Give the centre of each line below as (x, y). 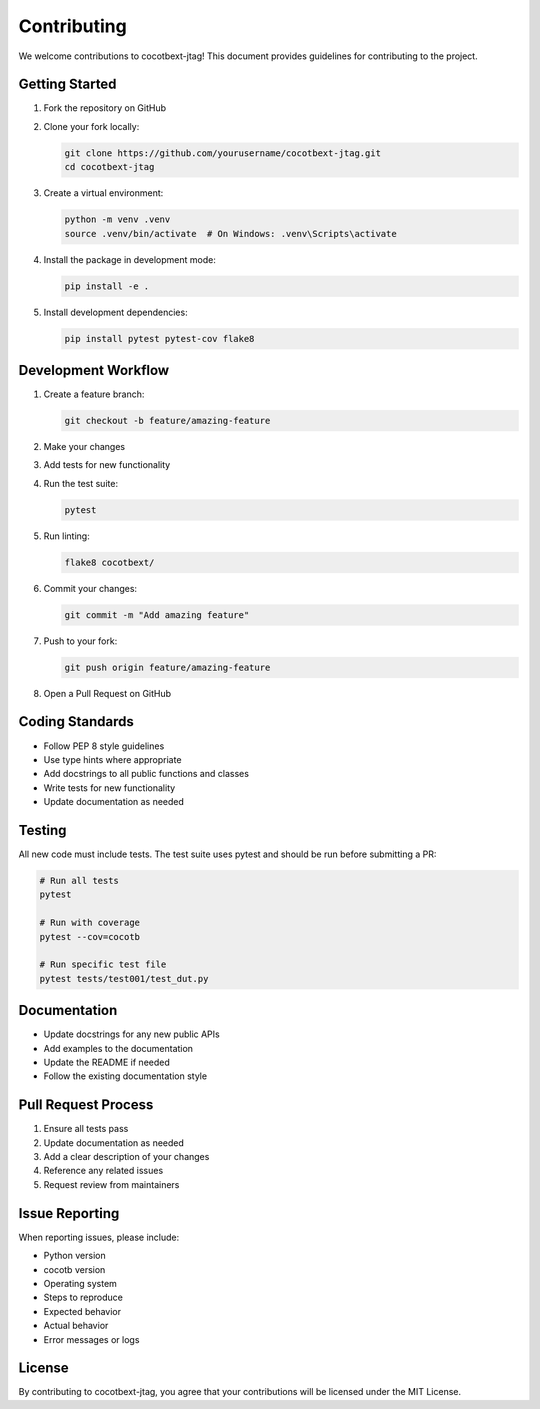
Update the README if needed (106, 1062)
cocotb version (74, 1269)
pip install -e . (107, 286)
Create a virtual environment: (103, 193)
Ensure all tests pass (86, 1129)
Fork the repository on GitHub (105, 108)
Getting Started (67, 84)
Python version (74, 1256)
